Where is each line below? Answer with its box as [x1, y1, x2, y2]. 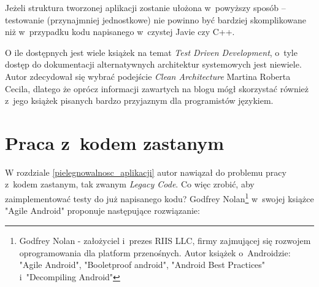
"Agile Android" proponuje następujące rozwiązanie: [5, 204, 200, 217]
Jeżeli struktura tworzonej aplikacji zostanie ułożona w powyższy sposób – [5, 1, 286, 14]
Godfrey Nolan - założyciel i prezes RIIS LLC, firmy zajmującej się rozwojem [19, 234, 311, 246]
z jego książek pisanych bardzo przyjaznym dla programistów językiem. [5, 94, 274, 107]
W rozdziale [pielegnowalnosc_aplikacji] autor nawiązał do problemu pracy [5, 165, 286, 178]
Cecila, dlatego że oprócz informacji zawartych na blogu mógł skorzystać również [5, 82, 309, 95]
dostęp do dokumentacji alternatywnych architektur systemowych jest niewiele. [5, 58, 302, 71]
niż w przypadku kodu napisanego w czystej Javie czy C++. [5, 25, 235, 38]
